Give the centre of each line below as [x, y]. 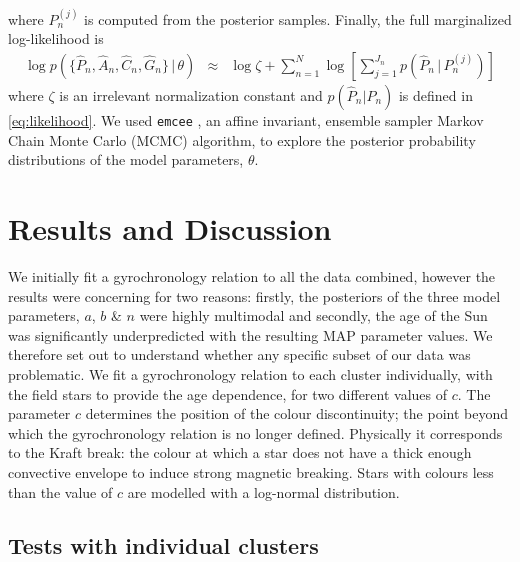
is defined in [435, 95]
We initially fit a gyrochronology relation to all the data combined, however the [252, 275]
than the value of [60, 491]
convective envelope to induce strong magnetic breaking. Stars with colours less [251, 471]
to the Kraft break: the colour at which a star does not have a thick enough [240, 452]
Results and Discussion [170, 228]
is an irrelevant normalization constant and [191, 95]
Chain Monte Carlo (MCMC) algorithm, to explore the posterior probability [242, 139]
